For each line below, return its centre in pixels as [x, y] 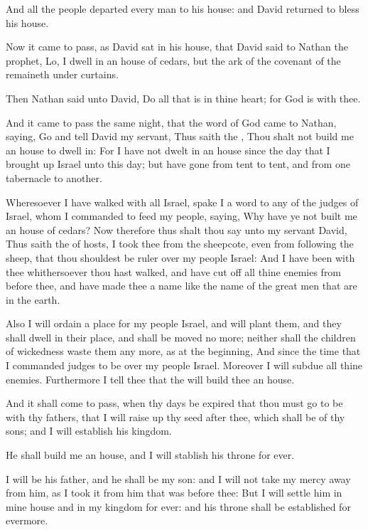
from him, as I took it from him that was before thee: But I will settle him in [174, 493]
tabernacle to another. [54, 177]
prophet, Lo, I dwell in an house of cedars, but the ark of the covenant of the [173, 60]
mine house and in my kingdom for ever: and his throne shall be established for [178, 506]
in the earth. [33, 299]
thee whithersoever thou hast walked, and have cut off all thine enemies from [174, 271]
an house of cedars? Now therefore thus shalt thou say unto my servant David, [177, 229]
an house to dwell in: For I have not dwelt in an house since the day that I [168, 150]
